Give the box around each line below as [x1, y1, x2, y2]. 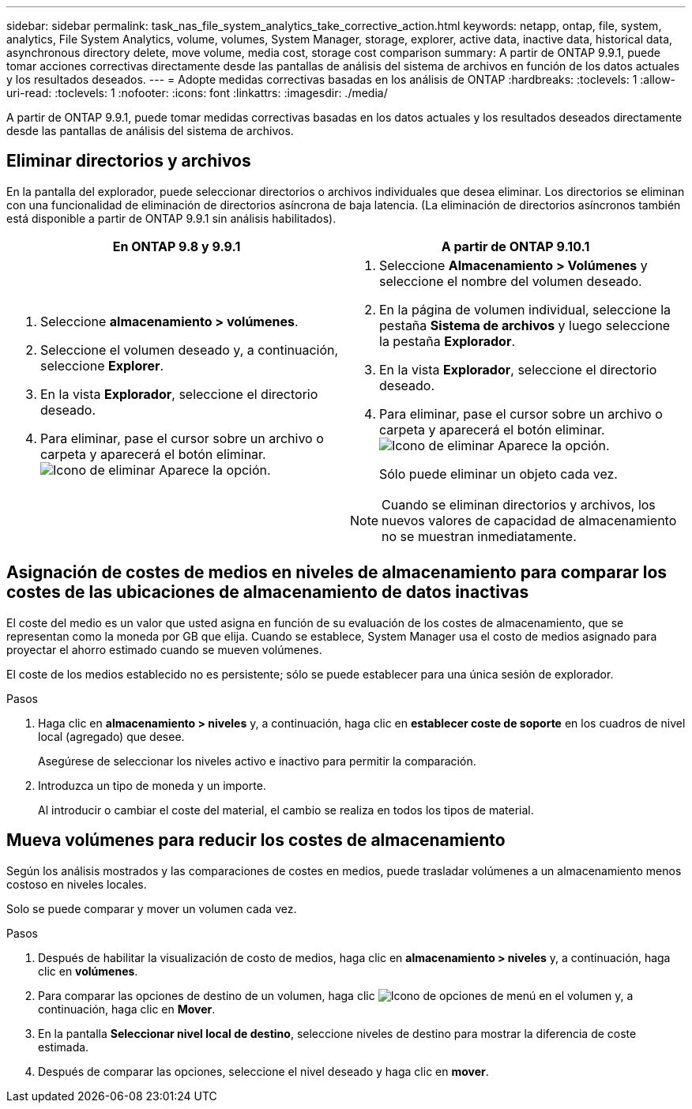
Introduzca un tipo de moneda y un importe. [38, 778, 266, 792]
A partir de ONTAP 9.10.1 [441, 238, 590, 254]
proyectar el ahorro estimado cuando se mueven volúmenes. [6, 642, 322, 656]
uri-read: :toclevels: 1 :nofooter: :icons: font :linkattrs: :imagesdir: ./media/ [6, 86, 388, 100]
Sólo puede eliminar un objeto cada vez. [379, 465, 618, 482]
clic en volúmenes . [38, 964, 138, 978]
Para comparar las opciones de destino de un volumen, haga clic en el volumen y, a [38, 988, 634, 1002]
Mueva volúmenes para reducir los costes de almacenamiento [6, 830, 506, 851]
